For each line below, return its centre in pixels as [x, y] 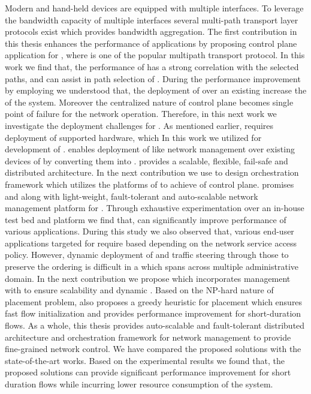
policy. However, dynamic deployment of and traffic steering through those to [147, 255]
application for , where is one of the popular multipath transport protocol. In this [155, 55]
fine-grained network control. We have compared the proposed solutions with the [153, 349]
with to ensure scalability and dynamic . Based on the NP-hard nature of [139, 290]
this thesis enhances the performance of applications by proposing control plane [151, 43]
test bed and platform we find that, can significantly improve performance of [146, 219]
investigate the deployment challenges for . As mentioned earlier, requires [139, 125]
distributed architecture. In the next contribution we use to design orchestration [152, 172]
